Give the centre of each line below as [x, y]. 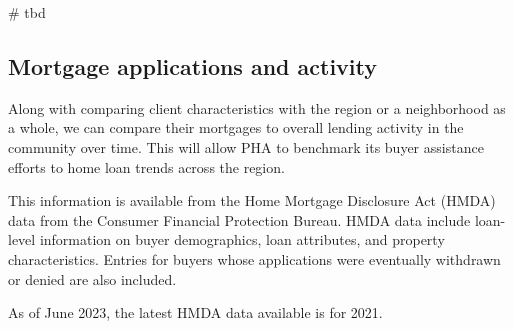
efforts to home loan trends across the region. [146, 166]
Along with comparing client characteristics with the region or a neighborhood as [257, 107]
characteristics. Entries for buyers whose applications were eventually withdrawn [254, 258]
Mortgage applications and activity [193, 65]
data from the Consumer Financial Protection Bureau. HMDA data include [239, 219]
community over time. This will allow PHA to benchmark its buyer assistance [246, 146]
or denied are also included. [92, 278]
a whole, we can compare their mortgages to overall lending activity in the [236, 127]
